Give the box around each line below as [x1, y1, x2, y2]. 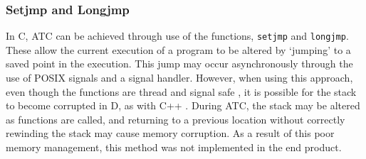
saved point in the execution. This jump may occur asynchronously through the [6, 56, 353, 71]
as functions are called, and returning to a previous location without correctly [6, 111, 345, 126]
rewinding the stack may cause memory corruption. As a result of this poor [6, 126, 335, 141]
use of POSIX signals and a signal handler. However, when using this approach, [6, 70, 353, 85]
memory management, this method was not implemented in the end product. [6, 140, 342, 155]
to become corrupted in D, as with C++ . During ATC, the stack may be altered [6, 98, 360, 113]
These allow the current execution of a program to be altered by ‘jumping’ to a [6, 42, 351, 57]
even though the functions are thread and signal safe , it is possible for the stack [6, 84, 357, 99]
